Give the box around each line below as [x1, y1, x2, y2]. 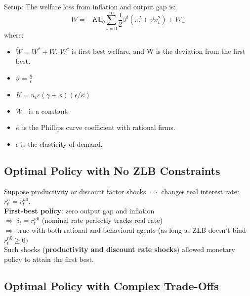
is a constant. [29, 105, 69, 116]
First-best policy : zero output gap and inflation [4, 205, 155, 215]
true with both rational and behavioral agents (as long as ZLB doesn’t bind [17, 224, 246, 235]
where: [4, 29, 24, 40]
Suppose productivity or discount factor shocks [4, 186, 146, 196]
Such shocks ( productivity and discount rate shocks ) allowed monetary [4, 244, 235, 254]
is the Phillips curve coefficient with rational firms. [22, 122, 175, 132]
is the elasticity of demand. [21, 138, 103, 149]
